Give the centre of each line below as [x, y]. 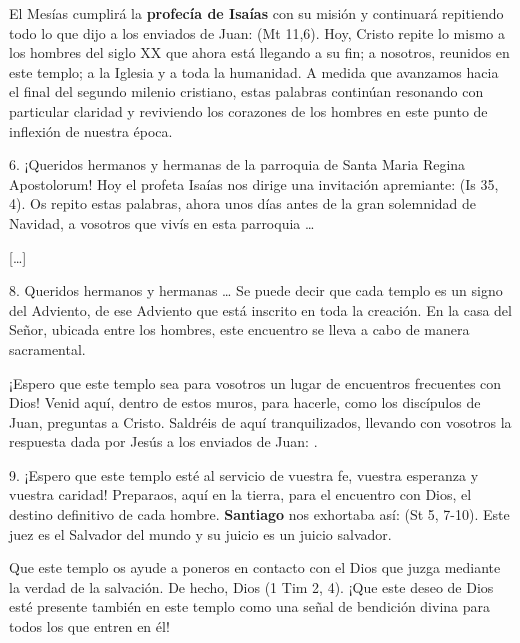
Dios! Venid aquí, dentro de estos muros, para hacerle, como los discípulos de [245, 402]
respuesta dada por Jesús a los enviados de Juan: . [163, 441]
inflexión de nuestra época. [91, 130]
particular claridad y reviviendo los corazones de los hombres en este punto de [248, 110]
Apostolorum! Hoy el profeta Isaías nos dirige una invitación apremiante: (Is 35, [254, 183]
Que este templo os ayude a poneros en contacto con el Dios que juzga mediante [255, 567]
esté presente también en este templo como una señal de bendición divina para [250, 606]
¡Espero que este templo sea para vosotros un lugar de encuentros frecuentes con [255, 382]
